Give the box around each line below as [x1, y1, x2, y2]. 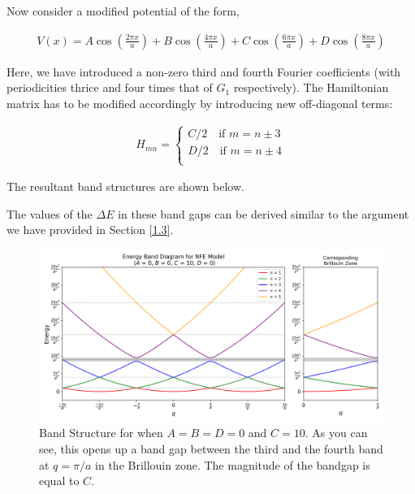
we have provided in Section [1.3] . [6, 221, 174, 238]
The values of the [6, 205, 93, 222]
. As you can [305, 424, 368, 441]
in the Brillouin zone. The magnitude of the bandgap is [95, 456, 370, 473]
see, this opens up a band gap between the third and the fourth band [39, 440, 383, 457]
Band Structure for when [39, 424, 163, 441]
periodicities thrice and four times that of [6, 79, 213, 96]
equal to [39, 472, 80, 489]
